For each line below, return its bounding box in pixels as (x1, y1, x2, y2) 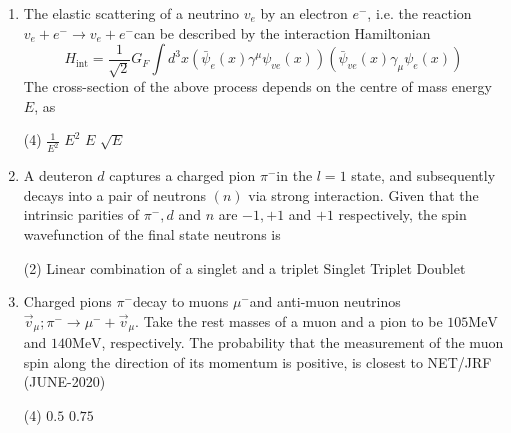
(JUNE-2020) (23, 371, 106, 392)
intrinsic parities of (23, 204, 140, 225)
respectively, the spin (338, 204, 467, 225)
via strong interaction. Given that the (248, 184, 479, 205)
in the (276, 165, 313, 186)
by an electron (260, 3, 348, 23)
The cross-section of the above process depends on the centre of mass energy (23, 76, 492, 97)
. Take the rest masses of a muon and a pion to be (135, 310, 443, 331)
